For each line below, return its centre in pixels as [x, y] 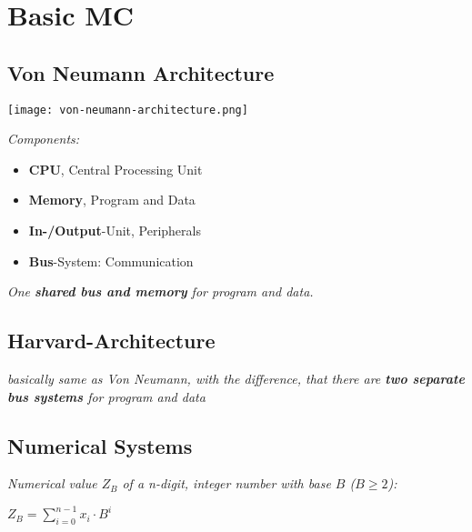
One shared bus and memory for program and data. [161, 291]
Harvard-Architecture [111, 341]
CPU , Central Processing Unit [115, 169]
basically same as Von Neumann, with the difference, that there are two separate [236, 378]
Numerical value [52, 483]
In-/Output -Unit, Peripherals [115, 231]
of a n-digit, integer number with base [226, 483]
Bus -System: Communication [111, 261]
